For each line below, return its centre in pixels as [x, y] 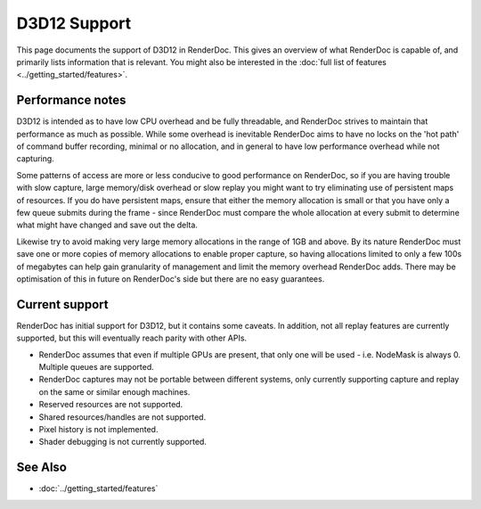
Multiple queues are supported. [97, 367]
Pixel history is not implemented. [98, 429]
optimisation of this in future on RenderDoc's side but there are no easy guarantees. [171, 279]
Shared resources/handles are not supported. [122, 417]
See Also [41, 468]
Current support [62, 304]
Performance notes [71, 100]
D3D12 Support [74, 23]
